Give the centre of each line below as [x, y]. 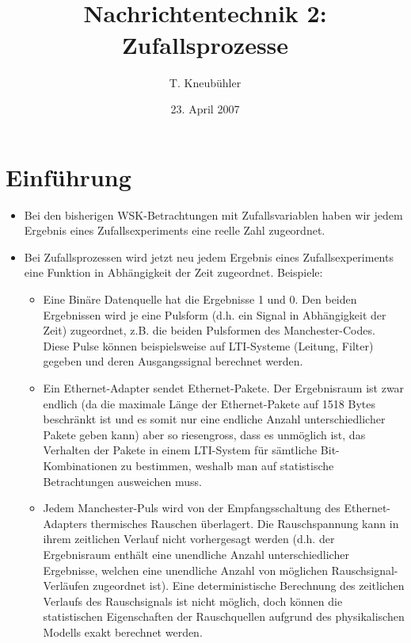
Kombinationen [80, 465]
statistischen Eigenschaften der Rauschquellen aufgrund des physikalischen [224, 616]
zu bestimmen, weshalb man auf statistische [227, 465]
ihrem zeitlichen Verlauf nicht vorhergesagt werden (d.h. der [189, 539]
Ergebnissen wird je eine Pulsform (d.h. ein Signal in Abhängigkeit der [215, 314]
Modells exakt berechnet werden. [123, 632]
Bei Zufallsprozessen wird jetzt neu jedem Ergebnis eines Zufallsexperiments [209, 256]
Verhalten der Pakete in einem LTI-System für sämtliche [180, 450]
